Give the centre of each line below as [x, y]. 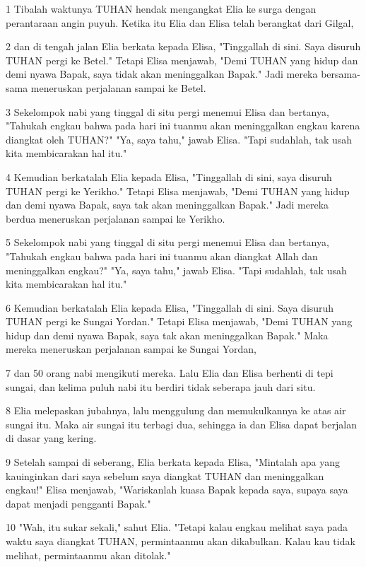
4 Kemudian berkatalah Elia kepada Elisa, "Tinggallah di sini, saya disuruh [169, 176]
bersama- [341, 74]
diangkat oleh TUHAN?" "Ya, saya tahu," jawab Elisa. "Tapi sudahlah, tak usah [179, 139]
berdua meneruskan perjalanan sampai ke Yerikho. [116, 218]
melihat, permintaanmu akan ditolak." [88, 555]
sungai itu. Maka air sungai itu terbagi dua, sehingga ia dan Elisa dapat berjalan [181, 424]
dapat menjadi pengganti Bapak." [78, 503]
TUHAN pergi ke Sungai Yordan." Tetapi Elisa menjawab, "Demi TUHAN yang [179, 321]
